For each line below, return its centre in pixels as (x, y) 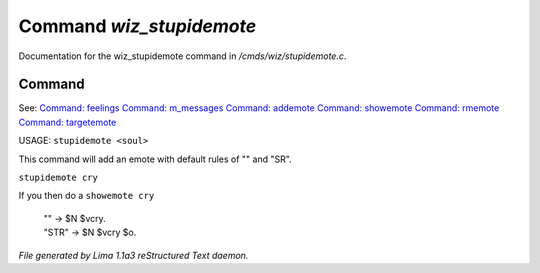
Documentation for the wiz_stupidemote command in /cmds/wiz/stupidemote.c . (182, 56)
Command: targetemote (67, 122)
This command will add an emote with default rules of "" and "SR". (155, 159)
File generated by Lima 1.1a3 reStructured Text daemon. (133, 255)
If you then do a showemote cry (86, 196)
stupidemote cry (58, 178)
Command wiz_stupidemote (137, 26)
